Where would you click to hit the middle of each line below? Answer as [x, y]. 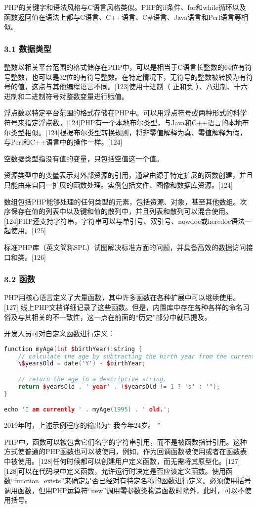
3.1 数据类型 [28, 48]
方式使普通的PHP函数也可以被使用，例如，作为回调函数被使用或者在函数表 [126, 451]
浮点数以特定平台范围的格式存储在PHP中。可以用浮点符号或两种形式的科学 [126, 113]
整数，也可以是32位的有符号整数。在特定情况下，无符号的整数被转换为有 [128, 76]
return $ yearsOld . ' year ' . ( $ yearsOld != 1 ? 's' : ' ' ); [119, 386]
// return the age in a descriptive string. [92, 379]
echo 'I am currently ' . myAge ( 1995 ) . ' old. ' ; [87, 410]
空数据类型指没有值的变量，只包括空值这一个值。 [84, 158]
